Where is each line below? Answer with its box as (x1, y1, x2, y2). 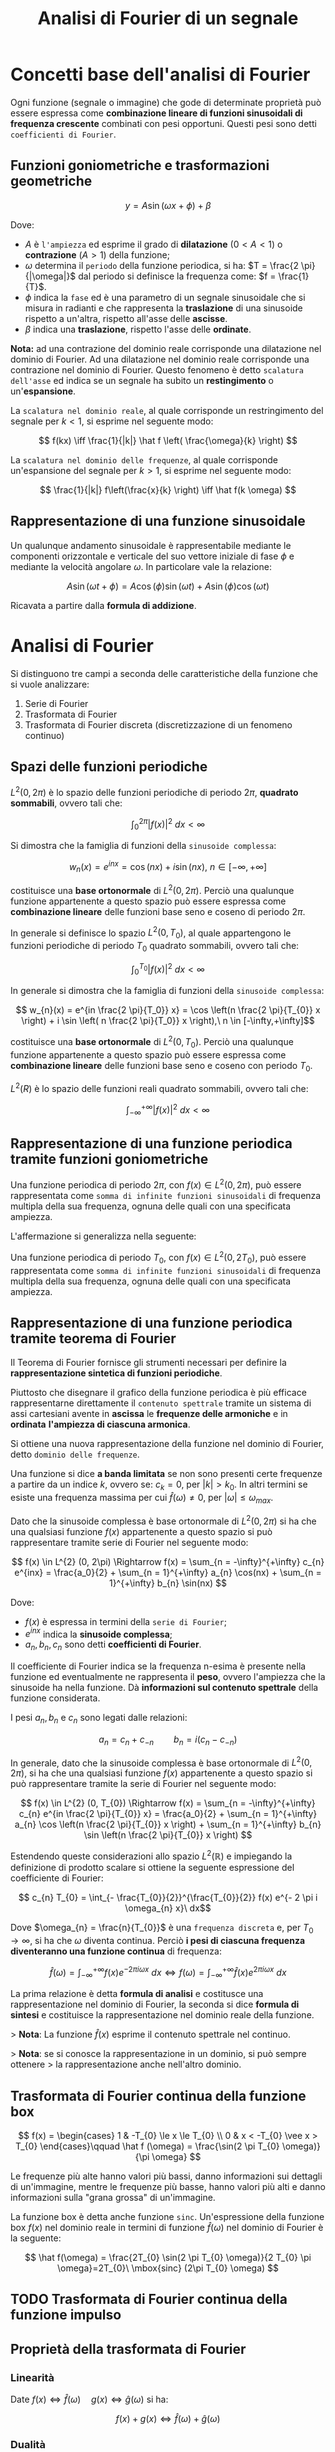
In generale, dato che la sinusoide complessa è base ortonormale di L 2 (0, (10, 1755, 313, 1769)
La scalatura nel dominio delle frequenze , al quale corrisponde (10, 453, 278, 466)
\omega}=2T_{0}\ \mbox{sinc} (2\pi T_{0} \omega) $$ (56, 2262, 280, 2274)
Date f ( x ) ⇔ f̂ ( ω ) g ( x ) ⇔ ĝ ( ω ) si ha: (10, 2393, 169, 2406)
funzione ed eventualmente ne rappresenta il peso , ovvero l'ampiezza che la (10, 1671, 326, 1683)
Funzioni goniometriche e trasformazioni (10, 157, 270, 174)
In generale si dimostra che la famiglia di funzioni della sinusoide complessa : (10, 985, 325, 997)
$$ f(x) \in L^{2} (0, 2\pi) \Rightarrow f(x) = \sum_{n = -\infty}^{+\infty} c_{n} (11, 1555, 325, 1567)
